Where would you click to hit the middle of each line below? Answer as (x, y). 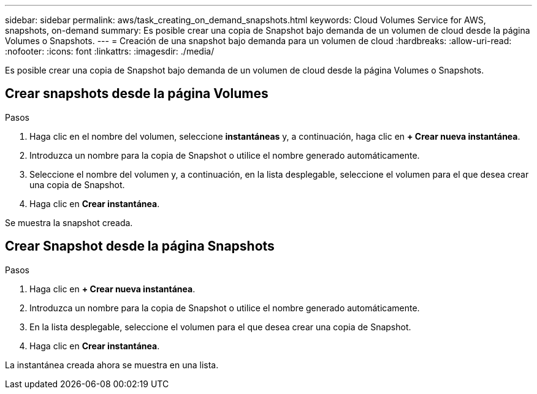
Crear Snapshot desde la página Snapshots (140, 246)
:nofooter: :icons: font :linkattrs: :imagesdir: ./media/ (110, 51)
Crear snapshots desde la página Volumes (137, 94)
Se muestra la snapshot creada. (69, 222)
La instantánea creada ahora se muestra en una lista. (112, 365)
